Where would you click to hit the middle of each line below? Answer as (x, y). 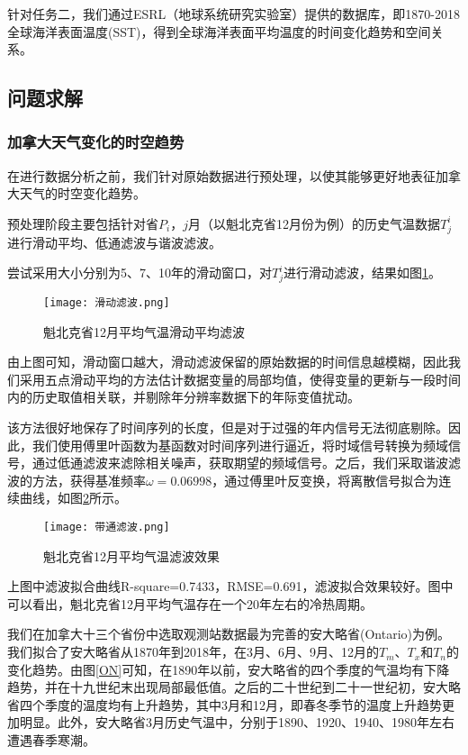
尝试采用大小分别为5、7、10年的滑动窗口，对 (139, 273)
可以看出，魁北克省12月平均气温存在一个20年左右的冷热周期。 (190, 603)
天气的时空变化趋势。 (82, 193)
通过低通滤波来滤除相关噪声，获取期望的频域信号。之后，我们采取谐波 (240, 463)
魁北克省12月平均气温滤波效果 (131, 555)
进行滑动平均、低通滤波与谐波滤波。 (114, 242)
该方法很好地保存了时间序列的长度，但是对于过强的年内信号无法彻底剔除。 (228, 428)
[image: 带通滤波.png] (107, 528)
